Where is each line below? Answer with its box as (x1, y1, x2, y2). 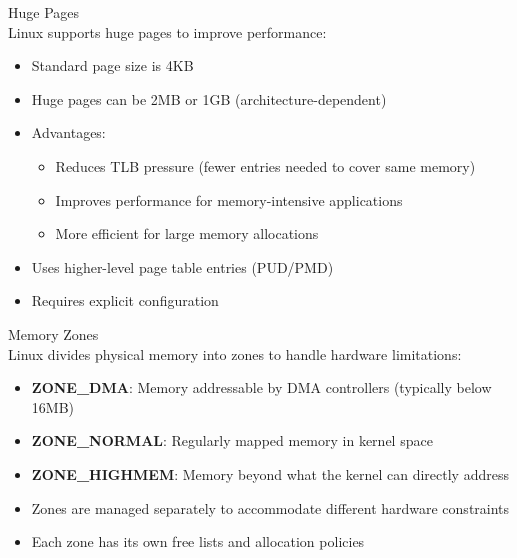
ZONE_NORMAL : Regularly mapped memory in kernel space (31, 430, 433, 451)
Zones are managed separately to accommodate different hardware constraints (31, 497, 510, 518)
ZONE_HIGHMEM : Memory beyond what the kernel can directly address (31, 463, 509, 484)
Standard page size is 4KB (31, 55, 194, 76)
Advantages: (31, 122, 106, 143)
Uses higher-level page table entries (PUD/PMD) (31, 256, 334, 277)
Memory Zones (8, 323, 99, 344)
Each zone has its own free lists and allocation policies (31, 531, 365, 552)
